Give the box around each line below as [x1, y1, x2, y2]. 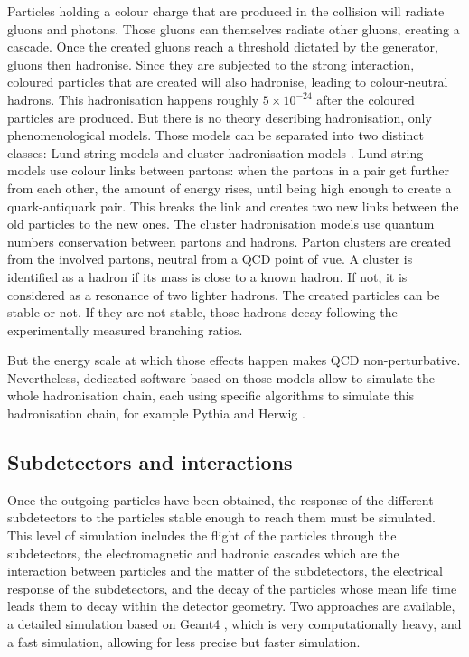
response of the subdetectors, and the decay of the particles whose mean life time [7, 578, 457, 597]
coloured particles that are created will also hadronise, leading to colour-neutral [7, 72, 448, 91]
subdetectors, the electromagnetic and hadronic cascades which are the [7, 543, 399, 562]
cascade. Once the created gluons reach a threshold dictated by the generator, [7, 37, 438, 56]
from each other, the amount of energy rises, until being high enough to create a [7, 178, 452, 197]
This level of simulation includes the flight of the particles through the [7, 526, 397, 545]
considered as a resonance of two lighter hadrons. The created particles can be [7, 285, 440, 304]
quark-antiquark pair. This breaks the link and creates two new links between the [7, 196, 459, 215]
